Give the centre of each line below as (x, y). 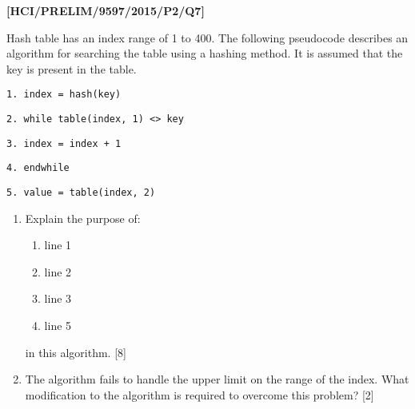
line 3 (58, 298)
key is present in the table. (72, 68)
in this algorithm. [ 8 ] (76, 352)
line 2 (58, 271)
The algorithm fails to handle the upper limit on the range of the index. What (217, 379)
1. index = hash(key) (64, 95)
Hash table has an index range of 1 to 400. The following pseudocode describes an (207, 37)
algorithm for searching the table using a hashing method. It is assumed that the (205, 53)
